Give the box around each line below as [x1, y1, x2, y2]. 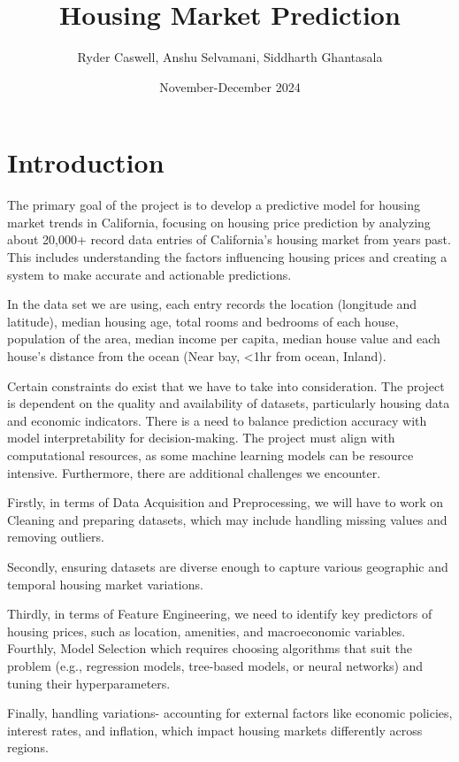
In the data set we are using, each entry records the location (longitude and [7, 295, 417, 313]
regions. [7, 738, 49, 757]
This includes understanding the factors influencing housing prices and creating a [7, 248, 448, 266]
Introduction [7, 144, 164, 181]
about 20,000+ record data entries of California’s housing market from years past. [7, 230, 451, 249]
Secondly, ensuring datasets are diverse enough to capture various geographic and [7, 557, 448, 575]
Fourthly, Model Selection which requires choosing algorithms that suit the [7, 639, 413, 658]
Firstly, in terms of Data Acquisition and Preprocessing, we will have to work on [7, 493, 444, 512]
